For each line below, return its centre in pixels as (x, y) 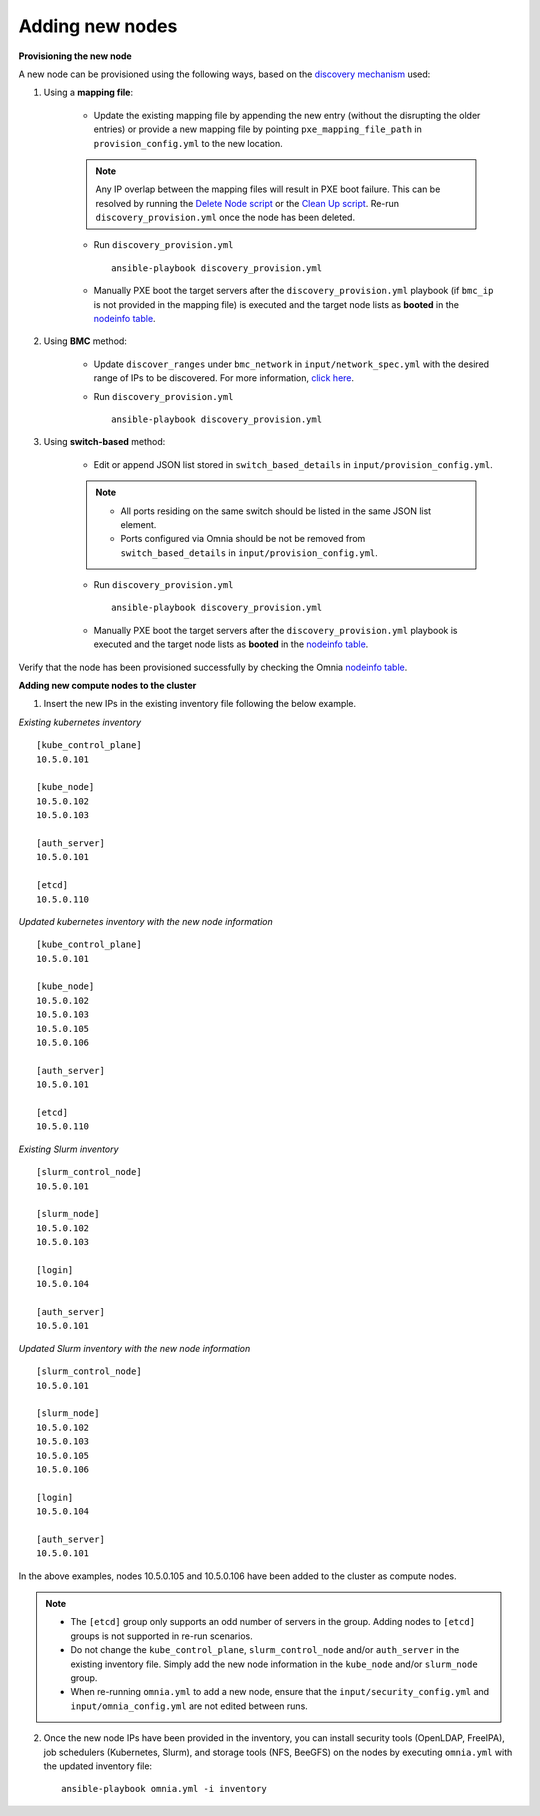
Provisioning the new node (75, 56)
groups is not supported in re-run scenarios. (162, 1636)
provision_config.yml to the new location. (188, 143)
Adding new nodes (98, 26)
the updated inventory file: (98, 1766)
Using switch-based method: (104, 442)
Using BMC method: (85, 341)
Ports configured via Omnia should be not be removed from (243, 539)
